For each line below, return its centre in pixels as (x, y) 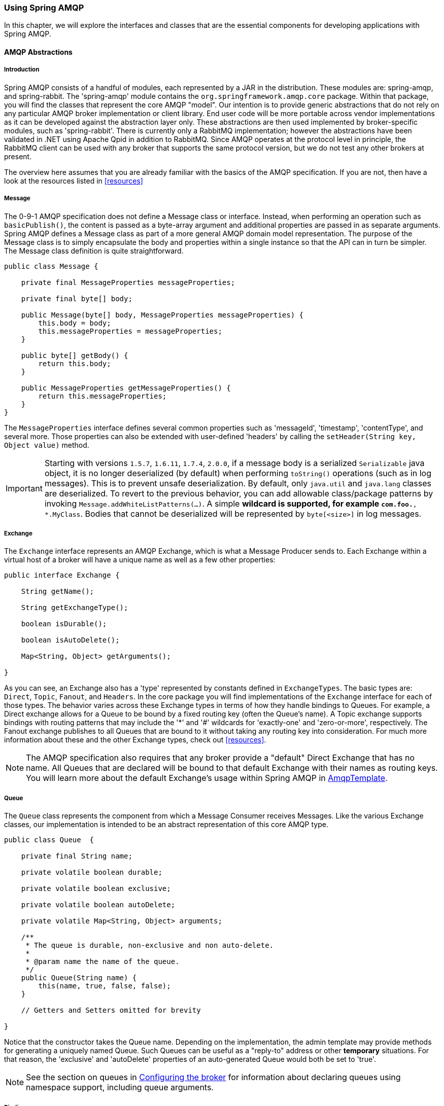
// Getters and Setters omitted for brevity (111, 1010)
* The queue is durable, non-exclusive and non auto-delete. (150, 946)
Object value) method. (47, 445)
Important (24, 488)
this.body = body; (75, 323)
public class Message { (51, 266)
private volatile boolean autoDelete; (98, 905)
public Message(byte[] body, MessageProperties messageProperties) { (162, 315)
